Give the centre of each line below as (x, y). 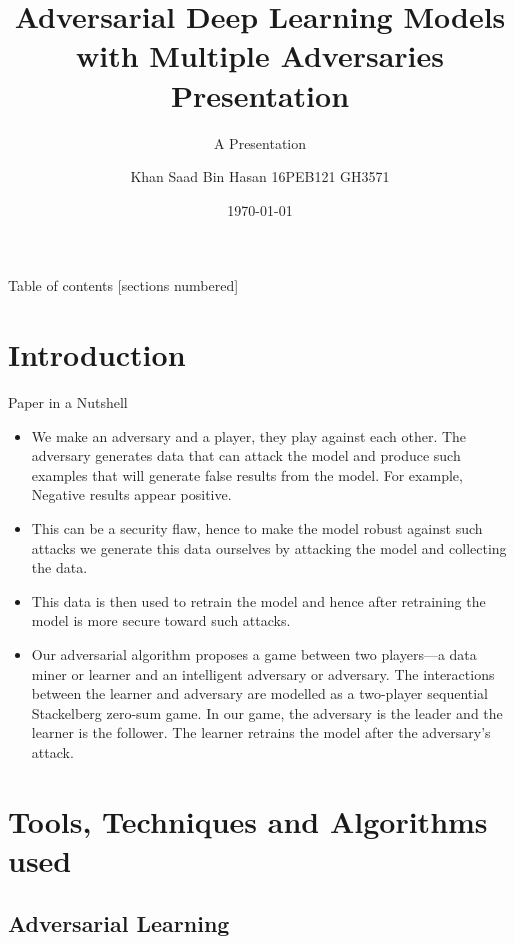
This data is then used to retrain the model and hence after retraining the (258, 600)
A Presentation (260, 142)
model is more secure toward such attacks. (161, 620)
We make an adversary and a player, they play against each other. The (249, 435)
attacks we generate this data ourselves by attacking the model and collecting (269, 547)
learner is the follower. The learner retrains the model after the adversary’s (261, 732)
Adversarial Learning (119, 923)
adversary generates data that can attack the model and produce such (246, 455)
